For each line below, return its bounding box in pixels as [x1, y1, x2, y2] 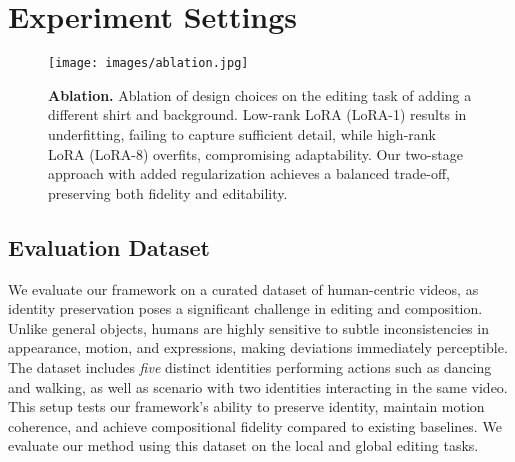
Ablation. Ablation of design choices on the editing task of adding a [48, 84, 472, 105]
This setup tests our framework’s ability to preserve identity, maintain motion [8, 396, 485, 417]
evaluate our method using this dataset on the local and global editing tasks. [8, 435, 479, 456]
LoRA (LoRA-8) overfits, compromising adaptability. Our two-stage [48, 143, 463, 164]
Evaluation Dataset [8, 231, 210, 262]
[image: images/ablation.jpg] [48, 56, 249, 71]
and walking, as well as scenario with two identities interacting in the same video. [8, 376, 508, 397]
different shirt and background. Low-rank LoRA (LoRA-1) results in [48, 104, 467, 125]
